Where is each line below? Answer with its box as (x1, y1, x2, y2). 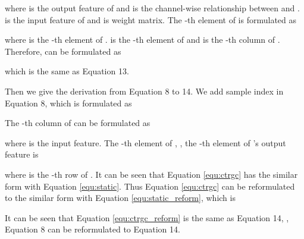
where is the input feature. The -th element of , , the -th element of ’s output (5, 136, 286, 149)
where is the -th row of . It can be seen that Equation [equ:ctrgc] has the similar (5, 168, 298, 180)
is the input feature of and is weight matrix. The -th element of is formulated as (5, 13, 297, 26)
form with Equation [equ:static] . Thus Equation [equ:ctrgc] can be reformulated (5, 180, 295, 192)
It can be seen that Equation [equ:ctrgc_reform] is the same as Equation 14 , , (5, 211, 289, 224)
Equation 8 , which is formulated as (5, 96, 132, 109)
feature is (5, 148, 39, 161)
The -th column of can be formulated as (5, 117, 151, 129)
